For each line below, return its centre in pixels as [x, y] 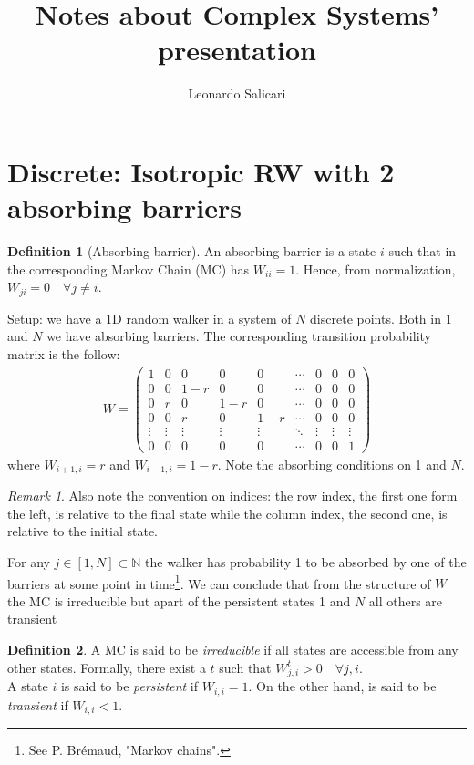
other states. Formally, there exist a [107, 667]
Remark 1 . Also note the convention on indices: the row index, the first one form [232, 496]
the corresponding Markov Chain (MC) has [129, 269]
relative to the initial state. [83, 531]
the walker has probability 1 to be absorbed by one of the [306, 561]
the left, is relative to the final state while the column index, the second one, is [227, 513]
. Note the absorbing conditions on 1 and [332, 464]
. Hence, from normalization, [376, 269]
